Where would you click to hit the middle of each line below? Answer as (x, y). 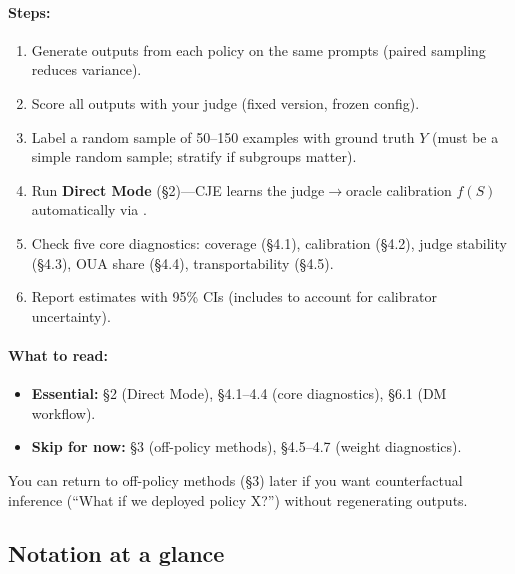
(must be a (465, 136)
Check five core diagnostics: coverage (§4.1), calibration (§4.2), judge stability (269, 242)
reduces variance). (86, 69)
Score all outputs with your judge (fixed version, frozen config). (225, 102)
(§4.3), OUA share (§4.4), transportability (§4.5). (182, 262)
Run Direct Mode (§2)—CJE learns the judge (178, 189)
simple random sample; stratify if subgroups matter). (194, 156)
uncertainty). (71, 315)
